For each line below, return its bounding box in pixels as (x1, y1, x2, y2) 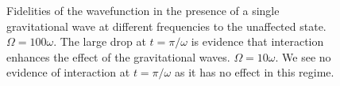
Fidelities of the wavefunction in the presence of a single (6, 2, 280, 18)
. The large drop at (53, 33, 146, 50)
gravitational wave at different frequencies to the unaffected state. (6, 17, 326, 34)
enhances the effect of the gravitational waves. (6, 48, 230, 65)
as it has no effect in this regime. (174, 64, 334, 80)
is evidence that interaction (191, 33, 324, 50)
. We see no (275, 48, 331, 65)
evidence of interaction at (6, 64, 130, 80)
